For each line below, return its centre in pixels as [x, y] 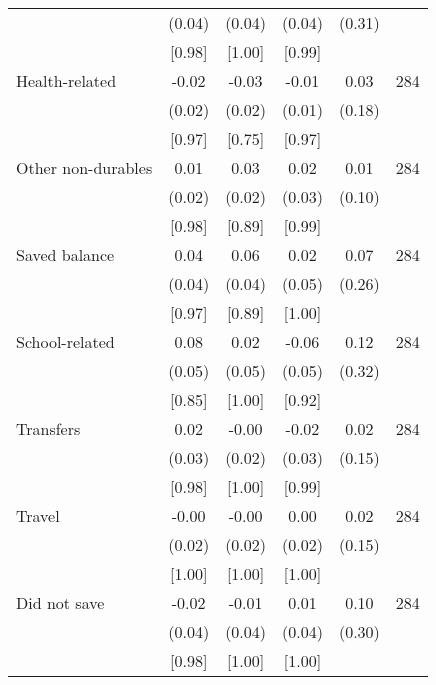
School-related [65, 341]
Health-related [66, 80]
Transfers [48, 428]
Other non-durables [84, 167]
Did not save [60, 602]
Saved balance [65, 254]
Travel [38, 515]
